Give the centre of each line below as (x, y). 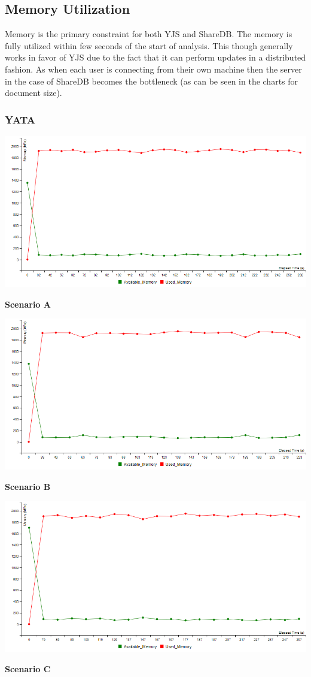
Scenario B (28, 486)
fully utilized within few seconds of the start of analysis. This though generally (149, 45)
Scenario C (28, 668)
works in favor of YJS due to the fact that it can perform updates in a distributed (155, 57)
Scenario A (28, 304)
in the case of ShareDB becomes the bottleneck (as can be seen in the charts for (152, 81)
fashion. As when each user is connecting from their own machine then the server (153, 69)
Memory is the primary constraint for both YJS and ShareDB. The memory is (149, 34)
